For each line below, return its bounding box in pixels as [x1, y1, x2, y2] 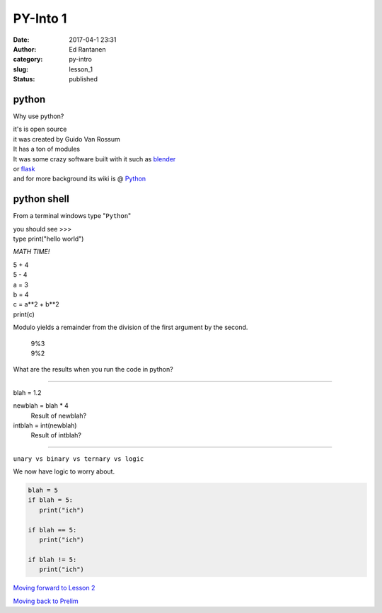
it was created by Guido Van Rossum [13, 134, 120, 143]
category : [13, 55, 43, 64]
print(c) [13, 310, 35, 319]
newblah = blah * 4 [13, 401, 69, 410]
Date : [13, 35, 30, 44]
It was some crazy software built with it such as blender [13, 154, 176, 163]
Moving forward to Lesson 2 [13, 584, 95, 592]
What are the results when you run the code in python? [13, 365, 173, 374]
